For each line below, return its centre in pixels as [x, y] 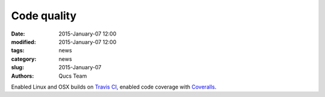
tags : [18, 51]
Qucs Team [73, 76]
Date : [18, 34]
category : [24, 59]
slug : [17, 67]
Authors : [23, 76]
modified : [23, 42]
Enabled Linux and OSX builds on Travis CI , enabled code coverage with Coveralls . [114, 87]
